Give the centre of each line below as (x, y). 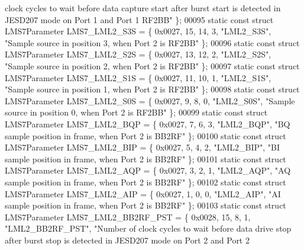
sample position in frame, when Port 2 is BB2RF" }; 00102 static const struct (145, 182)
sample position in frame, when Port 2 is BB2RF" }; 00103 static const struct (145, 205)
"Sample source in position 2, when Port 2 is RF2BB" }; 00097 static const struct (152, 65)
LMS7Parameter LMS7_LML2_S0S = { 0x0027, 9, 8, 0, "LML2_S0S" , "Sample (150, 100)
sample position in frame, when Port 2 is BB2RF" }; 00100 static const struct (145, 135)
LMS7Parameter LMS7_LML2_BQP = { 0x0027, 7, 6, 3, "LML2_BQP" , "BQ (148, 124)
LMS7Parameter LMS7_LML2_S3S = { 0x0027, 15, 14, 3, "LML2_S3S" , (138, 31)
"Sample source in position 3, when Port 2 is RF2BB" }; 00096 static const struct (152, 42)
